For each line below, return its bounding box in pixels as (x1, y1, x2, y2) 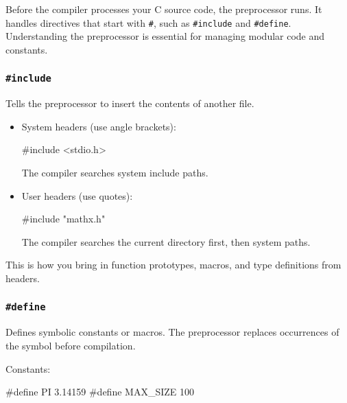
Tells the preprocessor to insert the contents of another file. (5, 96, 254, 111)
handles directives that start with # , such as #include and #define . (5, 15, 291, 30)
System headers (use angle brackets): (21, 119, 176, 133)
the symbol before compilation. (5, 338, 136, 352)
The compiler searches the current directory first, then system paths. (21, 234, 311, 249)
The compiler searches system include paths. (21, 165, 208, 179)
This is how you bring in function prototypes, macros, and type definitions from (5, 257, 342, 272)
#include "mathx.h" (21, 211, 106, 226)
